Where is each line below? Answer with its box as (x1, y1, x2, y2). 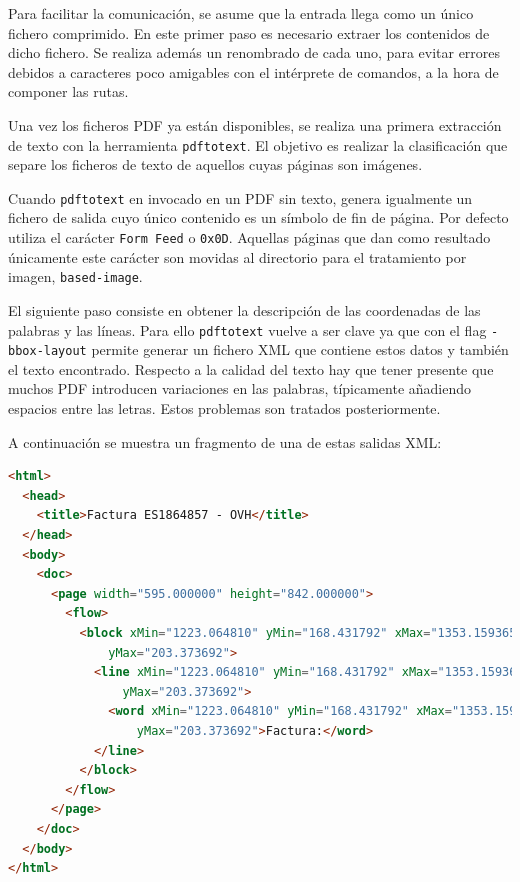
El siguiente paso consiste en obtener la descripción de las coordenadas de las (8, 299, 481, 320)
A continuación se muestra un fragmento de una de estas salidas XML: (8, 431, 442, 452)
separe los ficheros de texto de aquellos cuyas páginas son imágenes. (8, 154, 423, 175)
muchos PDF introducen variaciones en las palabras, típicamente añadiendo (8, 378, 472, 399)
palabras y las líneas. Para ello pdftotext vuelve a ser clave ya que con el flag (8, 319, 487, 340)
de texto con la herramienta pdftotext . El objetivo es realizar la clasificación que (8, 134, 508, 155)
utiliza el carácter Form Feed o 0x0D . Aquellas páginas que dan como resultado (8, 227, 491, 248)
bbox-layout (8, 344, 87, 359)
